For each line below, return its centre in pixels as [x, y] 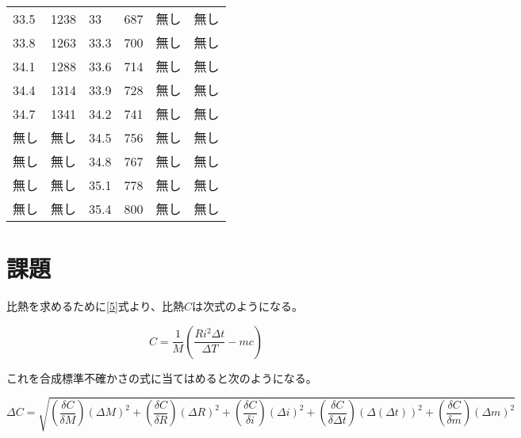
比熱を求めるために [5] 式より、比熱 [95, 306]
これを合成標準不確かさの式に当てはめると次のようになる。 [162, 377]
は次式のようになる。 [247, 306]
